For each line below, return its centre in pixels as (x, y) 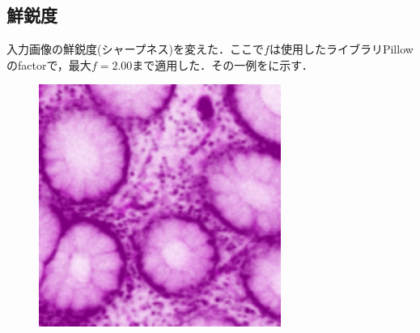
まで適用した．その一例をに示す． (223, 64)
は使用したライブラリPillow (341, 49)
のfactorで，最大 (49, 64)
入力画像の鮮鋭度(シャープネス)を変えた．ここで (136, 49)
